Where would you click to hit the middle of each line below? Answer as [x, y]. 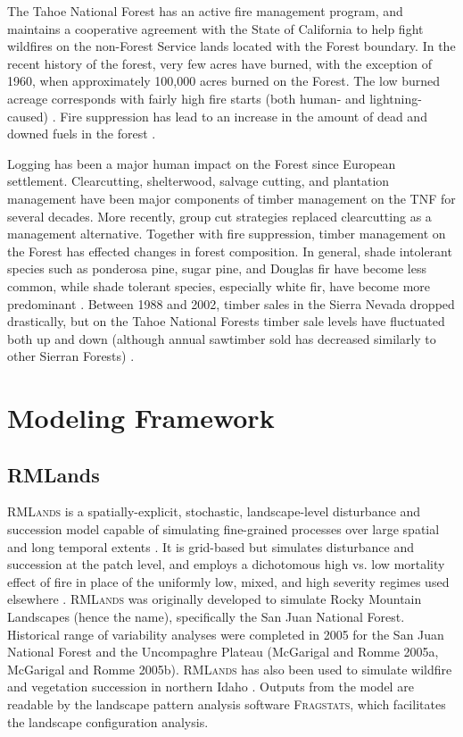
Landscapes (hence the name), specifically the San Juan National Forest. [206, 617]
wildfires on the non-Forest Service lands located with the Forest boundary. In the [231, 46]
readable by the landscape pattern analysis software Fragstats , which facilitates [227, 703]
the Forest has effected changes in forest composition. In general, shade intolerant [230, 251]
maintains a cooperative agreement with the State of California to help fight [215, 28]
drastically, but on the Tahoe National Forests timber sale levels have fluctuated [226, 321]
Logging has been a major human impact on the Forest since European [202, 163]
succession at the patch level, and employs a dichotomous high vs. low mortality [226, 564]
